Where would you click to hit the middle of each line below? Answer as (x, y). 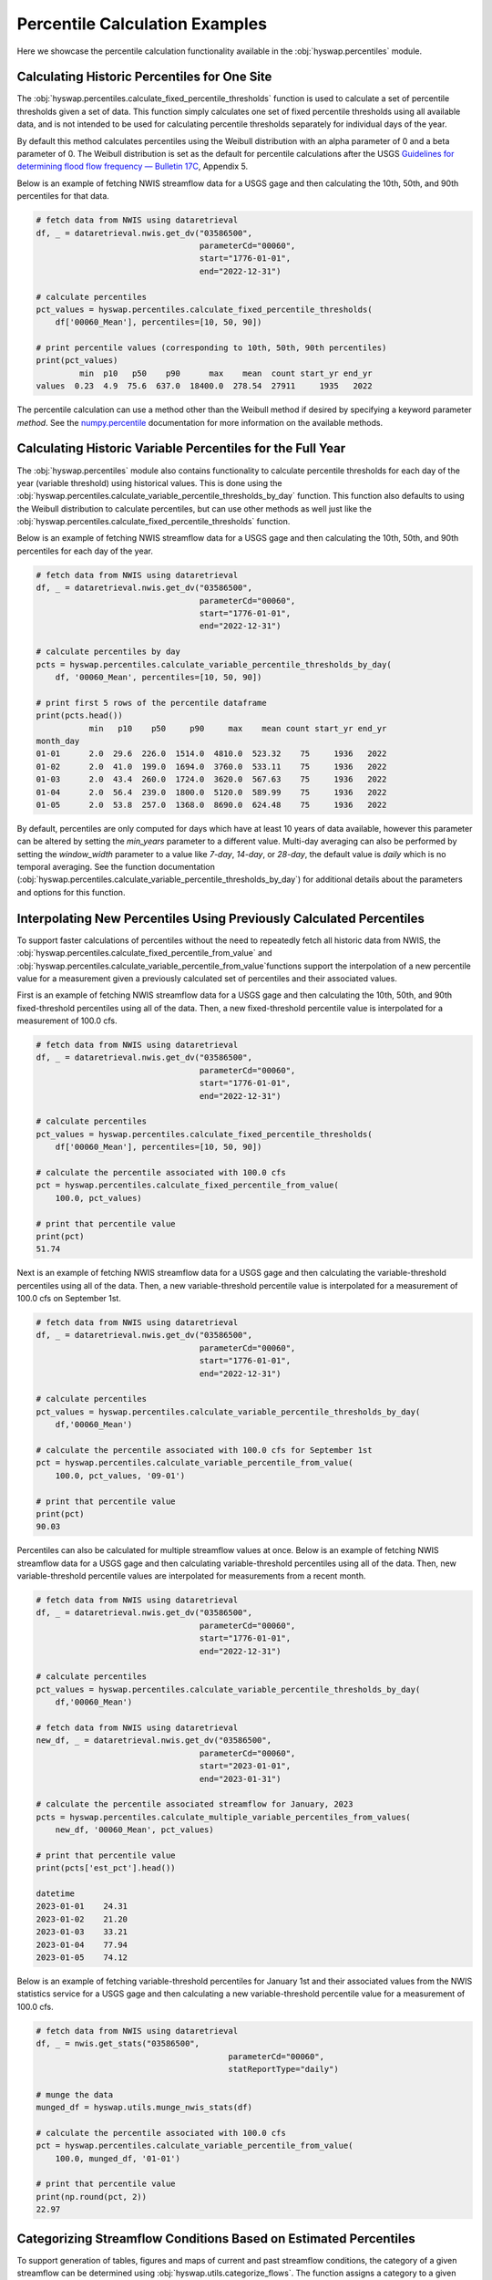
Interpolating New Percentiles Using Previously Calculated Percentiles (221, 918)
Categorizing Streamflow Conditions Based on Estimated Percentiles (216, 2239)
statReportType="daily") (283, 2069)
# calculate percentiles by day (108, 652)
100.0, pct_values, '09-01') (120, 1476)
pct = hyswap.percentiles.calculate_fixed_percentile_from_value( (187, 1185)
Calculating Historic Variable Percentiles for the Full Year (181, 448)
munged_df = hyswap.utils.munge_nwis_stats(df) (144, 2108)
